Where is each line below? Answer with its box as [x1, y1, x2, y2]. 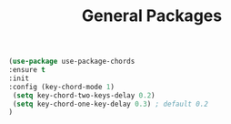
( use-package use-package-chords [8, 57, 136, 67]
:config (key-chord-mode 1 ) [8, 82, 115, 91]
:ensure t [8, 66, 46, 75]
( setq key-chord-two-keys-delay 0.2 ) [12, 90, 156, 100]
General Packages [81, 5, 223, 26]
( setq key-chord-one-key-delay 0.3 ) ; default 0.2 [12, 99, 208, 108]
